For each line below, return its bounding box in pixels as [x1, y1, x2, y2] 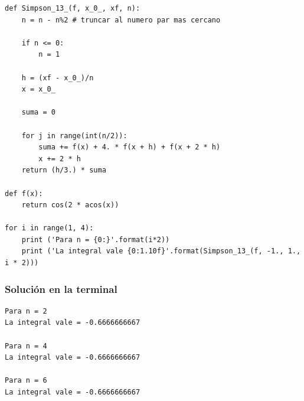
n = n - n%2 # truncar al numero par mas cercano [21, 15, 221, 24]
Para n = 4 [5, 341, 47, 350]
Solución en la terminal [5, 281, 117, 296]
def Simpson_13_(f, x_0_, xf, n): [5, 4, 140, 12]
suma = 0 [21, 108, 55, 117]
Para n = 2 [5, 307, 47, 315]
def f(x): [5, 189, 43, 198]
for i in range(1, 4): [5, 224, 94, 233]
